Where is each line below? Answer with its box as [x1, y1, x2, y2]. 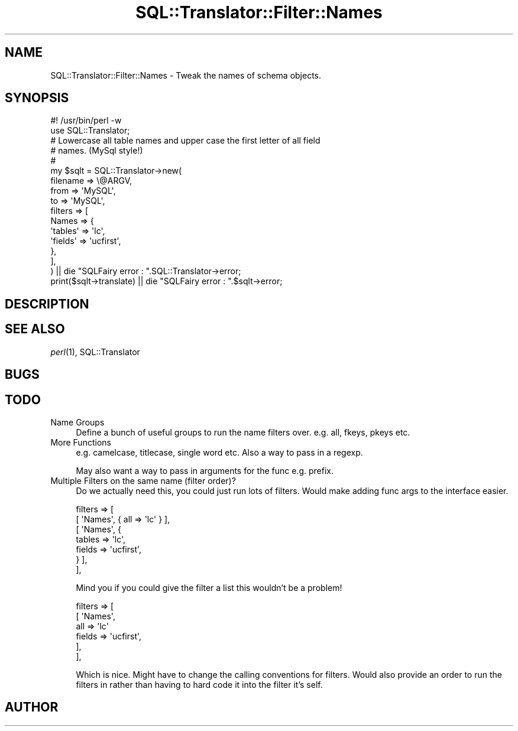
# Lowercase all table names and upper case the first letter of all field [50, 135, 320, 146]
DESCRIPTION [5, 296, 89, 311]
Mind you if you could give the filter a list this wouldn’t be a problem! [76, 582, 342, 593]
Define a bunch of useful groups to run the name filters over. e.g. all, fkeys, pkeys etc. [76, 427, 410, 437]
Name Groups [50, 417, 105, 427]
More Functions [50, 437, 111, 447]
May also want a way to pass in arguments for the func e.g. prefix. [76, 465, 334, 476]
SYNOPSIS [5, 90, 69, 106]
